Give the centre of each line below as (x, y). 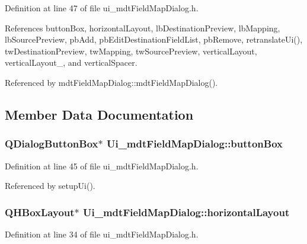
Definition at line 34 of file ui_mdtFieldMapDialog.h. (102, 234)
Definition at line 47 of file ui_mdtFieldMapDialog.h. (102, 8)
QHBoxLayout (40, 212)
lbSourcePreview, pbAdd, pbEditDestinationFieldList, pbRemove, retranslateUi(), (154, 39)
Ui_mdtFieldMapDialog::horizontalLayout (186, 212)
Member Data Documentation (99, 114)
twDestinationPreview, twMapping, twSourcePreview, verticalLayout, (131, 51)
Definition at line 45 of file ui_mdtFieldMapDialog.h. (102, 166)
